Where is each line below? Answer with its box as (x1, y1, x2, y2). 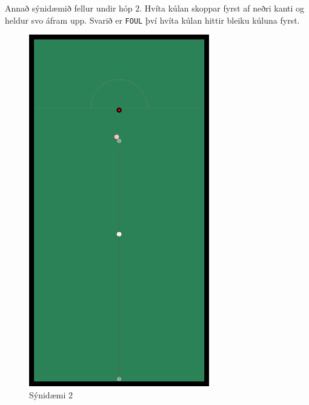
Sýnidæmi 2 (29, 388, 73, 401)
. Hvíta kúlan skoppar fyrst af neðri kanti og (139, 2, 305, 14)
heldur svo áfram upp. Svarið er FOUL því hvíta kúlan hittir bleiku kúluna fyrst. (5, 13, 300, 26)
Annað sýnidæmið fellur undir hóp (5, 2, 133, 14)
